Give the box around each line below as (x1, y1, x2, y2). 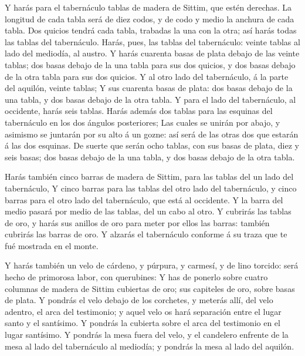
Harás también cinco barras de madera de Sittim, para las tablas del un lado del (5, 170, 294, 183)
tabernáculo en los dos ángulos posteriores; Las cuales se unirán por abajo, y (5, 116, 280, 128)
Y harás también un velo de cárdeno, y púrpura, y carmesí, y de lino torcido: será (5, 259, 299, 271)
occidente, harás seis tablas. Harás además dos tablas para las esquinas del (5, 105, 273, 117)
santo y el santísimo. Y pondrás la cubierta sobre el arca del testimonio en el (5, 317, 280, 329)
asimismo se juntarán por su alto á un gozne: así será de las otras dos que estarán (5, 127, 299, 140)
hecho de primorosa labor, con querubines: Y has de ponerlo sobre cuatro (5, 271, 268, 283)
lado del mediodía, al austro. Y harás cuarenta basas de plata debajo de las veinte (5, 47, 300, 59)
